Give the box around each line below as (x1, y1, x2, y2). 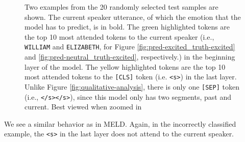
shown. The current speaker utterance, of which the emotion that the (24, 11, 241, 22)
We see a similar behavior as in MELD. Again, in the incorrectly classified (4, 118, 236, 129)
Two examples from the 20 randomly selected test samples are (24, 2, 218, 12)
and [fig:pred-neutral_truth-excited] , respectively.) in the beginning (24, 51, 235, 62)
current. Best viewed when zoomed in (24, 101, 142, 112)
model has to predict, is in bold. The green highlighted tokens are (24, 21, 230, 32)
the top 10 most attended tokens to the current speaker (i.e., (24, 31, 214, 42)
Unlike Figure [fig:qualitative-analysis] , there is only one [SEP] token (24, 81, 239, 92)
